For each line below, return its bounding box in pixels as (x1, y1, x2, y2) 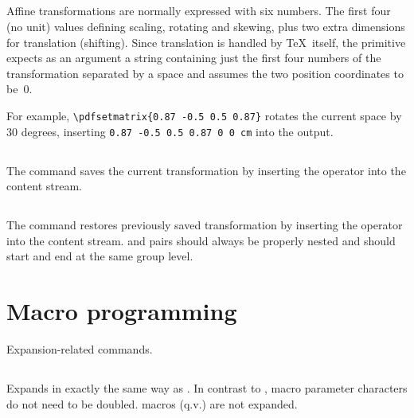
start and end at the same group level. (6, 248, 193, 264)
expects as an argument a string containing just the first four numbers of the (6, 49, 381, 66)
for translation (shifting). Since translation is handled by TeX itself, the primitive (6, 33, 406, 50)
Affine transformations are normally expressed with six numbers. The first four (6, 2, 391, 19)
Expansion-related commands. (6, 341, 153, 357)
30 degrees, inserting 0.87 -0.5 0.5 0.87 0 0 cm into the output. (6, 123, 334, 139)
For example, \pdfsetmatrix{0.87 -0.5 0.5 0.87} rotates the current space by (6, 107, 402, 123)
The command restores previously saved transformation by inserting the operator (6, 217, 403, 233)
